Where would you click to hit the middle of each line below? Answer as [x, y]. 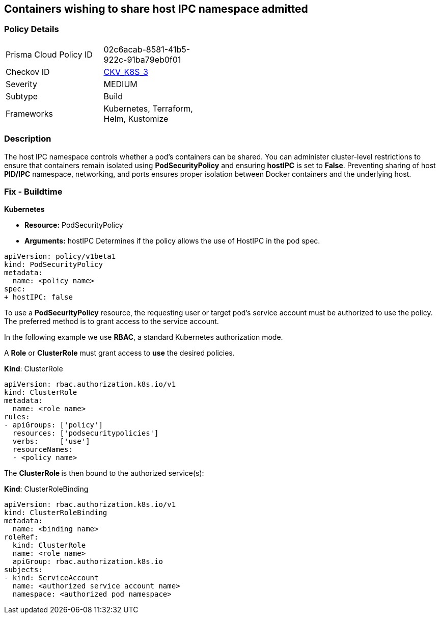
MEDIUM [120, 84]
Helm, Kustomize [136, 118]
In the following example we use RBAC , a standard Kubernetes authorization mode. [144, 337]
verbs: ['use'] [51, 441]
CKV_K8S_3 [126, 72]
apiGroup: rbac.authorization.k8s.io [88, 562]
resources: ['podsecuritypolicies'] [86, 433]
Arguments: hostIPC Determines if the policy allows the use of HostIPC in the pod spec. [172, 241]
